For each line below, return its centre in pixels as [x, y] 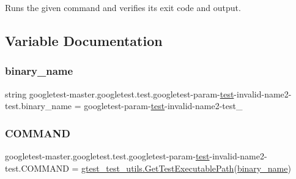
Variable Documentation [84, 40]
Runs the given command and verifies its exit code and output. [123, 7]
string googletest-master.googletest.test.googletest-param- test [120, 93]
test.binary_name [39, 106]
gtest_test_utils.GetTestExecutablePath [158, 168]
